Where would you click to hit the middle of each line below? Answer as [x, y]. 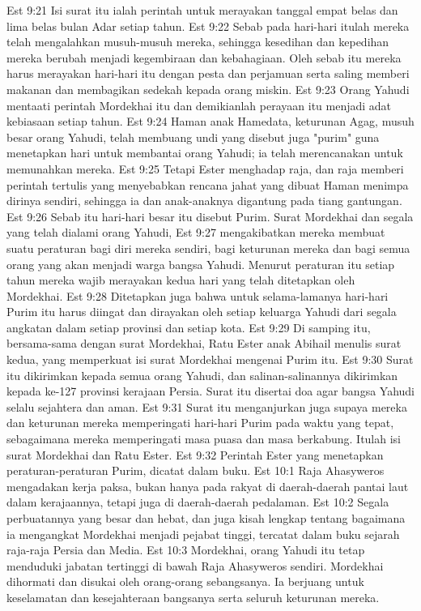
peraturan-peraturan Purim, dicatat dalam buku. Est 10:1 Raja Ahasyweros [196, 470]
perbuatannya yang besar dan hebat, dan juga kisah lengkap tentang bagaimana [206, 518]
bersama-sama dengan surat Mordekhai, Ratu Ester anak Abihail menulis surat [204, 343]
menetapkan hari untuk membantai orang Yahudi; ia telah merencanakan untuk [205, 153]
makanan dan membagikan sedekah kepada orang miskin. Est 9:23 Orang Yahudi [208, 89]
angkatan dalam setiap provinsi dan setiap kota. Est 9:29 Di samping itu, [189, 327]
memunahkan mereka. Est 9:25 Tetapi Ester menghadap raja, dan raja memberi [205, 168]
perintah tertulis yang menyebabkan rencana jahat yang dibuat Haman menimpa [208, 184]
